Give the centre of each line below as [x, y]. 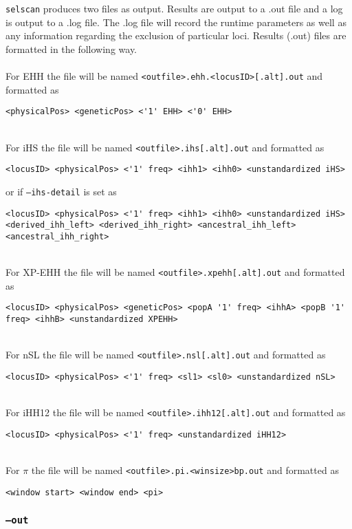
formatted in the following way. [71, 48]
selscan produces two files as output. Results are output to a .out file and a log [174, 8]
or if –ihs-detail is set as [61, 191]
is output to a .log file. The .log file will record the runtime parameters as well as [176, 22]
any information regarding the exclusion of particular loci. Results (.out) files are [176, 35]
